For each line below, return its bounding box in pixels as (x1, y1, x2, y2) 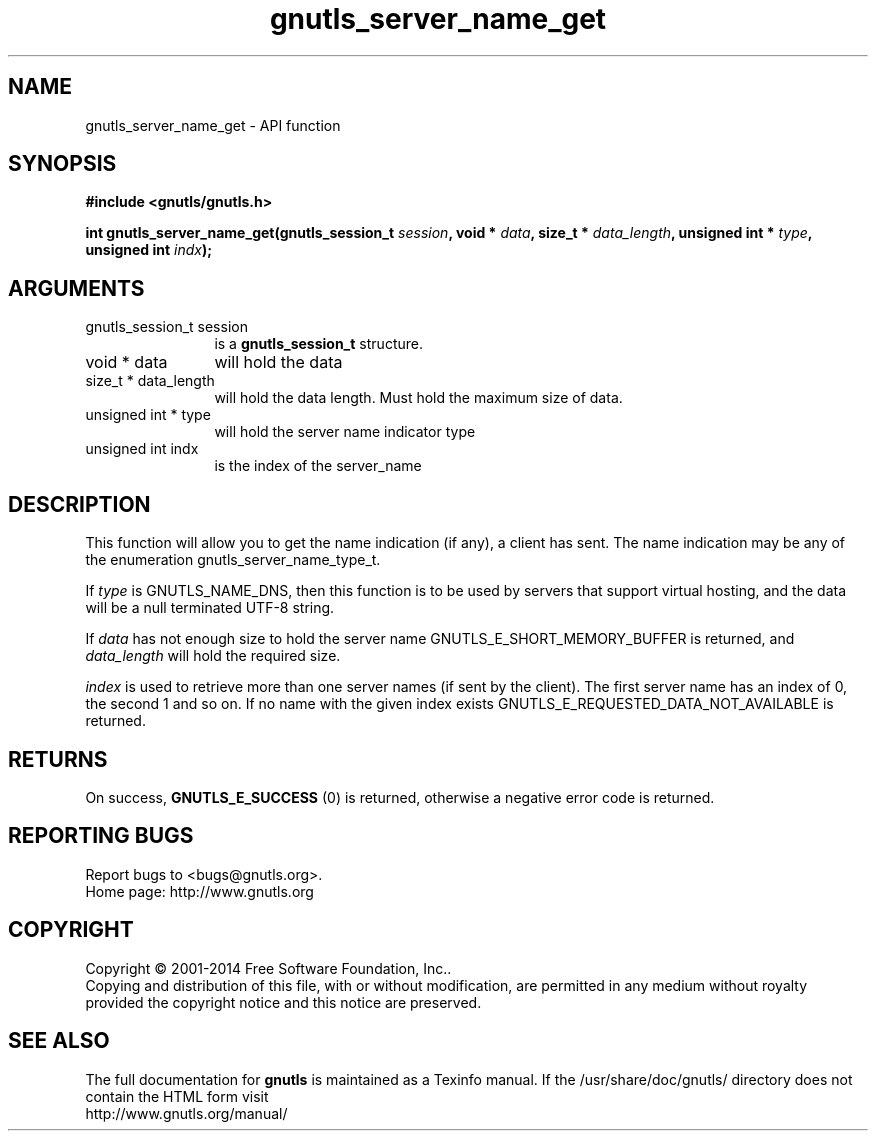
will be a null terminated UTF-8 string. (85, 599, 335, 617)
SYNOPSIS (8, 151, 117, 177)
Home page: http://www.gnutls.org (85, 882, 314, 900)
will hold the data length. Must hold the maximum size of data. (214, 389, 623, 407)
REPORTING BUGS (8, 823, 194, 849)
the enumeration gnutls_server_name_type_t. (85, 551, 381, 569)
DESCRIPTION (8, 491, 151, 517)
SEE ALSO (8, 1028, 110, 1054)
